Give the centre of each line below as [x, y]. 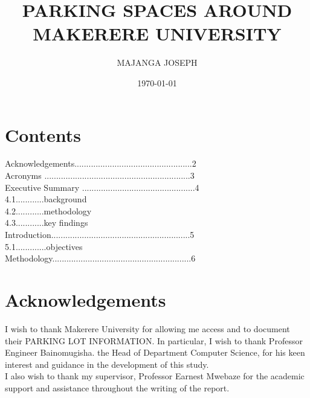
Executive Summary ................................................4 [102, 187]
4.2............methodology [48, 210]
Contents [43, 134]
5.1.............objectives [44, 246]
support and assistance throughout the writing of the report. [117, 387]
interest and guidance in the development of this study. [107, 364]
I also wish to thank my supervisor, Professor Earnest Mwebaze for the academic [155, 376]
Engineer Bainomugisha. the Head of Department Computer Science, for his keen [155, 352]
